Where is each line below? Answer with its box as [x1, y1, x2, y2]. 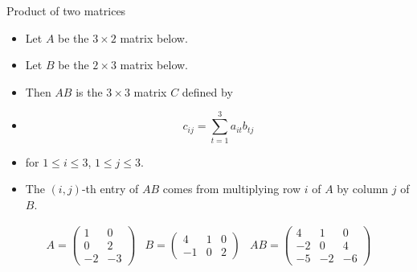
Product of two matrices [6, 2, 126, 19]
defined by [182, 83, 233, 100]
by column [337, 180, 389, 197]
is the [76, 83, 103, 100]
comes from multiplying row [162, 180, 301, 197]
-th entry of [81, 180, 139, 197]
